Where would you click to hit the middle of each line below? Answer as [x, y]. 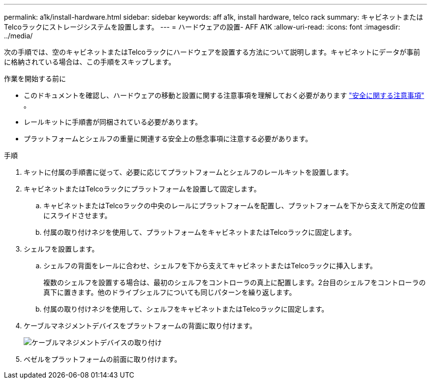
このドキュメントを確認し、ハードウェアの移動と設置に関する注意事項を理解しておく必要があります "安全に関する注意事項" [224, 95]
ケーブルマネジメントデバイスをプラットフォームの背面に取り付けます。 [140, 326]
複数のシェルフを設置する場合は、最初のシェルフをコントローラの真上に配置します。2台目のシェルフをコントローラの [235, 282]
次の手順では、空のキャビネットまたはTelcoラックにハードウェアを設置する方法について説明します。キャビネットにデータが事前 [212, 52]
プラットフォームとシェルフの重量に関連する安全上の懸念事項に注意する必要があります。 [168, 139]
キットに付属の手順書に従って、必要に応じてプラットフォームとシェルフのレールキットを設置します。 [188, 172]
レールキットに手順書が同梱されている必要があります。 [113, 122]
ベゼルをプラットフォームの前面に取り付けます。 [103, 359]
